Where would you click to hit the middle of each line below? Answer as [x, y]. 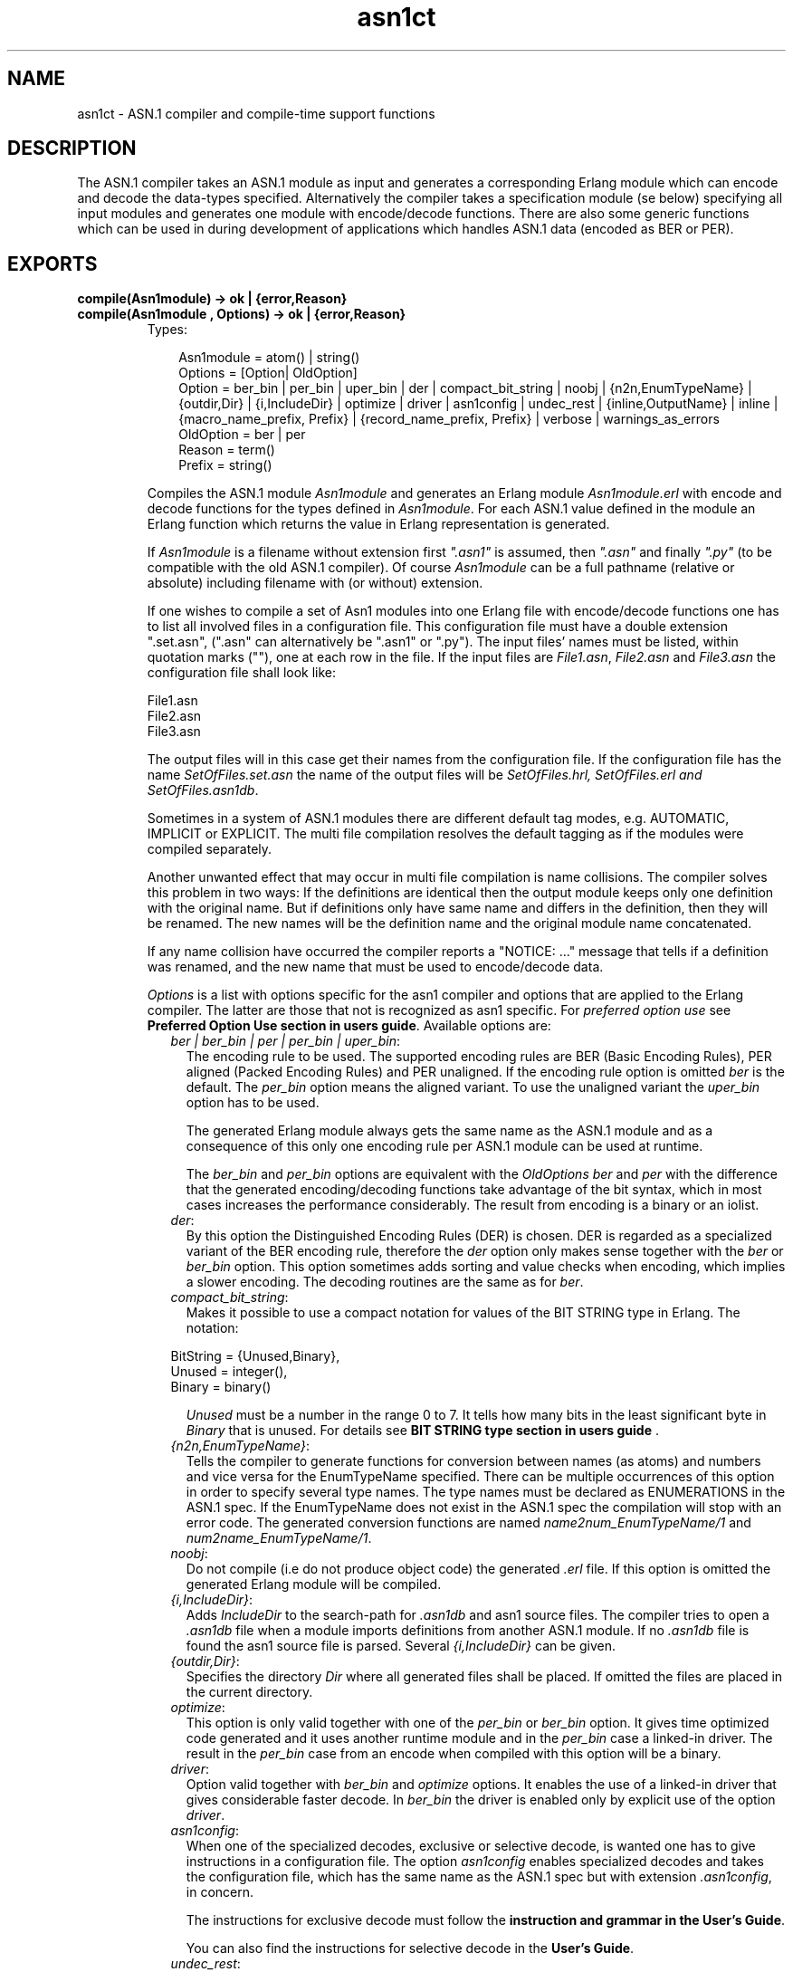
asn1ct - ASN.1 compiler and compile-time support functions [256, 113]
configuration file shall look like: [242, 673]
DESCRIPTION [72, 148]
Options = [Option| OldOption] [268, 373]
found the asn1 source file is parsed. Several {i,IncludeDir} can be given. [401, 1646]
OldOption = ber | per [242, 435]
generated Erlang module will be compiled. [314, 1584]
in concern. [220, 1892]
